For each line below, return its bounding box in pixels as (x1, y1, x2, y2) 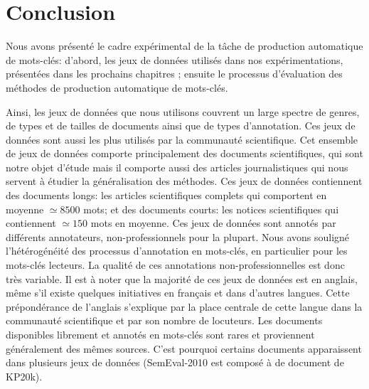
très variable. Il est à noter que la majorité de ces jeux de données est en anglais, (6, 271, 358, 286)
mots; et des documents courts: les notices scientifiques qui (83, 201, 339, 216)
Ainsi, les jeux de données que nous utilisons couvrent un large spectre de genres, (6, 104, 360, 119)
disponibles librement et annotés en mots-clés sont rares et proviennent (6, 327, 315, 341)
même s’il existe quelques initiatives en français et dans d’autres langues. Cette (6, 285, 350, 300)
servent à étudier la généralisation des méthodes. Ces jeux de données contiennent (6, 174, 363, 188)
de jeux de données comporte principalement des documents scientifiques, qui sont (6, 146, 363, 161)
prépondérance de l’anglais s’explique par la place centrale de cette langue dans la (6, 299, 363, 314)
